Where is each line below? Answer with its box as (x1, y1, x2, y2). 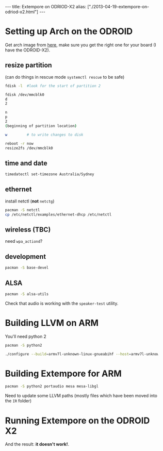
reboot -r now (5, 141, 34, 146)
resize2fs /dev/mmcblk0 (5, 146, 53, 150)
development (5, 252, 46, 261)
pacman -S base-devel (5, 266, 49, 270)
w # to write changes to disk (5, 132, 83, 137)
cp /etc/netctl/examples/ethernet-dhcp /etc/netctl (5, 212, 112, 217)
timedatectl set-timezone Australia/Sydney (5, 172, 95, 177)
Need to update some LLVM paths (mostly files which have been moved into (5, 393, 158, 399)
